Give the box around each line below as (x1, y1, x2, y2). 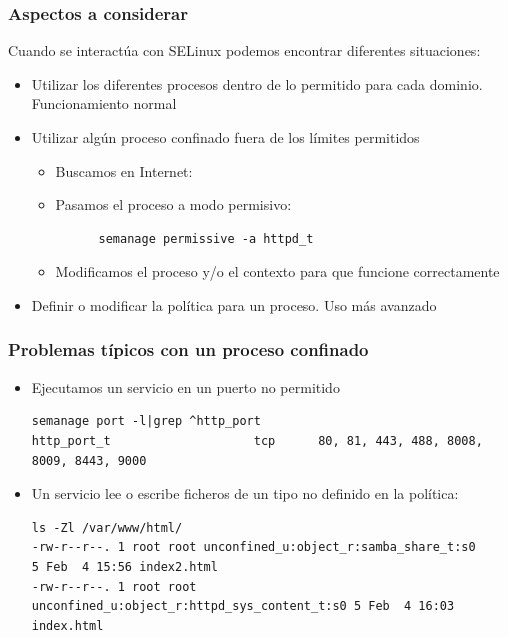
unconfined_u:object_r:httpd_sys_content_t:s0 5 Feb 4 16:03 (31, 599, 455, 614)
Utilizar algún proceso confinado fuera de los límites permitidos (31, 127, 420, 147)
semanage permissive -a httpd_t (98, 231, 314, 246)
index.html (31, 618, 104, 633)
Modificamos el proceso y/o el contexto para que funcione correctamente (55, 261, 500, 282)
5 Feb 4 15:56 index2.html (31, 559, 218, 574)
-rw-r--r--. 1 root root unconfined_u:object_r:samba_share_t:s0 (31, 540, 476, 555)
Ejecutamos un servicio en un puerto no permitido (31, 376, 340, 397)
